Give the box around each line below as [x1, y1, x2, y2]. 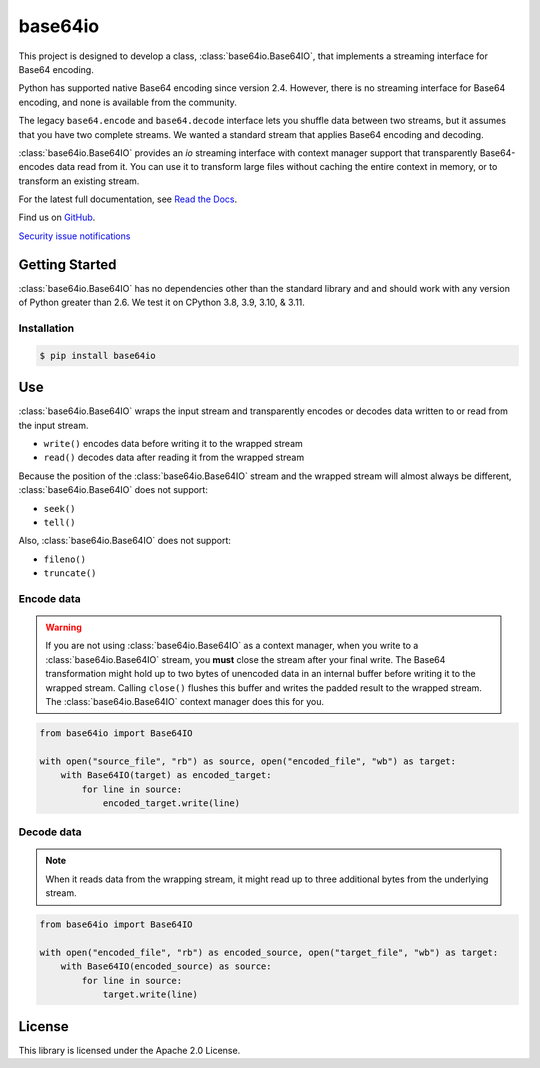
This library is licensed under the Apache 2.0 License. [18, 1044, 241, 1056]
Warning [45, 621, 82, 634]
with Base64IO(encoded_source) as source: [60, 961, 272, 972]
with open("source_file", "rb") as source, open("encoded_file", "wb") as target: [39, 755, 457, 767]
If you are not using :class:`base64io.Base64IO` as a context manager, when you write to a [45, 640, 419, 652]
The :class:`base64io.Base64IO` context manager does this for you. [45, 696, 325, 707]
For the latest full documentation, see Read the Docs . [18, 193, 238, 205]
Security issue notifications [18, 230, 131, 242]
